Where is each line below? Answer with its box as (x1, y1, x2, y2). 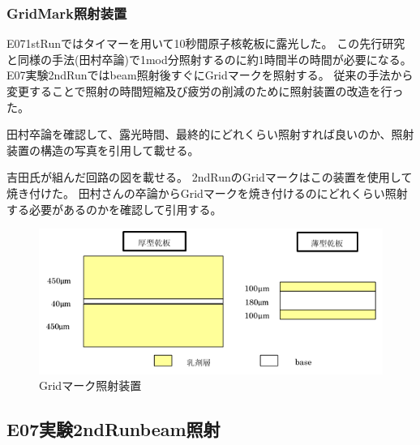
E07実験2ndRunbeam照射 (6, 417, 221, 442)
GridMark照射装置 (6, 2, 127, 23)
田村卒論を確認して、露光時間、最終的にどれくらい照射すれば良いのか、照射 (6, 126, 414, 143)
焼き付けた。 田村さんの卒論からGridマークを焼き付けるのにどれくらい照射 (6, 184, 408, 201)
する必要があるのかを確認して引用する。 (6, 200, 222, 217)
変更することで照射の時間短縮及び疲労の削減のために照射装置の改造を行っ (6, 83, 404, 99)
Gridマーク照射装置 (39, 377, 142, 394)
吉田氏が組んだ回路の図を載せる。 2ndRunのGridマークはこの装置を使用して (6, 169, 413, 186)
